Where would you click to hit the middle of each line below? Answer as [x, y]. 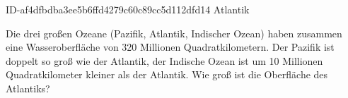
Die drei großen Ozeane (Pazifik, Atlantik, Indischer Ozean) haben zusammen [174, 33]
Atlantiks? [28, 88]
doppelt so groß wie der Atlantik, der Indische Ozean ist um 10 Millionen [164, 60]
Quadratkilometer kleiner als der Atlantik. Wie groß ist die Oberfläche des [167, 74]
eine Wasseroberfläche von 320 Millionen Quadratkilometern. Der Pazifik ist [170, 47]
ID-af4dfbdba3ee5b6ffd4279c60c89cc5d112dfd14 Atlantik [128, 9]
